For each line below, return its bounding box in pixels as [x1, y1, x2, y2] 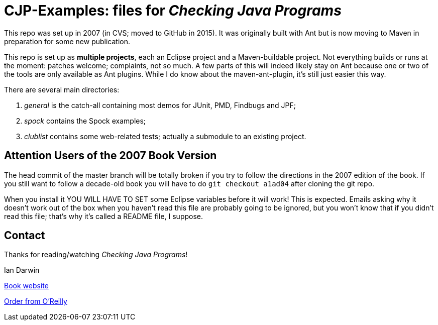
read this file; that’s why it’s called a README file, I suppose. [4, 211, 203, 221]
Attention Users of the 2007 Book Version [4, 149, 217, 162]
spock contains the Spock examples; [24, 116, 146, 125]
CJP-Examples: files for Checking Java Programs [4, 2, 342, 19]
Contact [4, 229, 45, 242]
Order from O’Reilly [4, 297, 67, 306]
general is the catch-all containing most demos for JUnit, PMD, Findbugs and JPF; [24, 100, 296, 110]
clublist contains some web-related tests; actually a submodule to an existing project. [24, 132, 306, 141]
